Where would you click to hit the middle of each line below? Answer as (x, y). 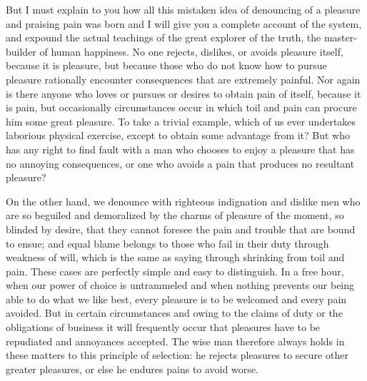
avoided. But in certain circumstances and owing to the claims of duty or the (174, 313)
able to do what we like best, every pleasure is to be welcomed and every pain (176, 299)
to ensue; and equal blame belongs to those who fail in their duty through (167, 243)
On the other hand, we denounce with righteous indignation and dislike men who (183, 201)
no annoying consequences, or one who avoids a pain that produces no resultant (180, 163)
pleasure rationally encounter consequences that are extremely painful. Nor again (183, 79)
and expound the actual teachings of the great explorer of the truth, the (164, 37)
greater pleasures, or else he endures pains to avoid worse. (132, 369)
